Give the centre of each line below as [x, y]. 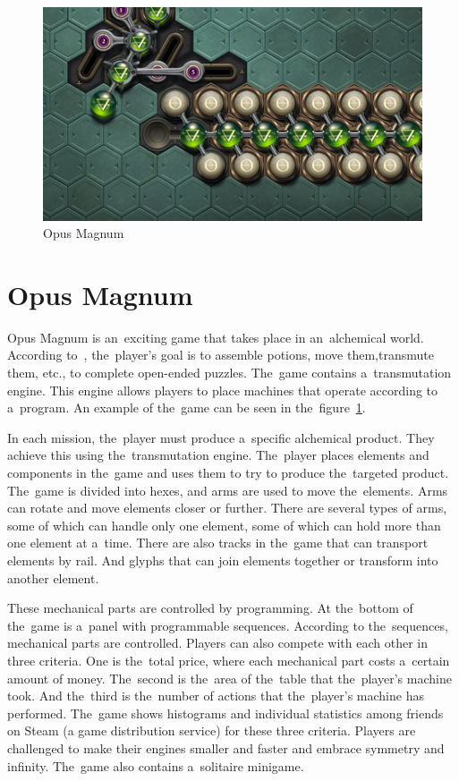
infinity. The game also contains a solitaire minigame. [156, 765]
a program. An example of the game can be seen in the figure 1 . [187, 407]
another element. [53, 577]
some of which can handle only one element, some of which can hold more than [224, 525]
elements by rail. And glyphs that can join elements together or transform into [223, 560]
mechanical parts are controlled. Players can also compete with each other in [217, 643]
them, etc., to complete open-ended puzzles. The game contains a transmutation [229, 373]
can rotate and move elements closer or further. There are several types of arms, [227, 508]
